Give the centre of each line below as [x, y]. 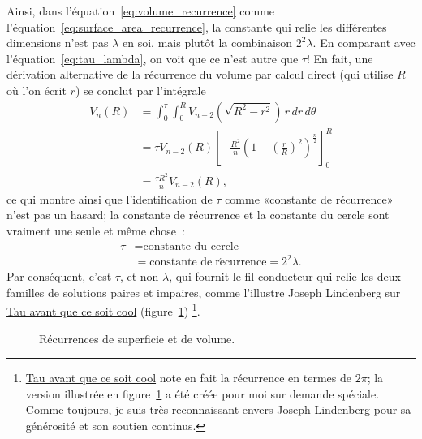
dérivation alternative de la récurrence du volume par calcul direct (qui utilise [200, 74]
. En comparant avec [364, 43]
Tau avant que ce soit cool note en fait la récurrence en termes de [188, 378]
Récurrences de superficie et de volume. [137, 338]
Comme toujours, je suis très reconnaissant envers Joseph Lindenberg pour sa [218, 409]
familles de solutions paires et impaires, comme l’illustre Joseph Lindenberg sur [204, 292]
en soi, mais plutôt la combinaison [208, 43]
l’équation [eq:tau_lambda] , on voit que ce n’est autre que [153, 58]
